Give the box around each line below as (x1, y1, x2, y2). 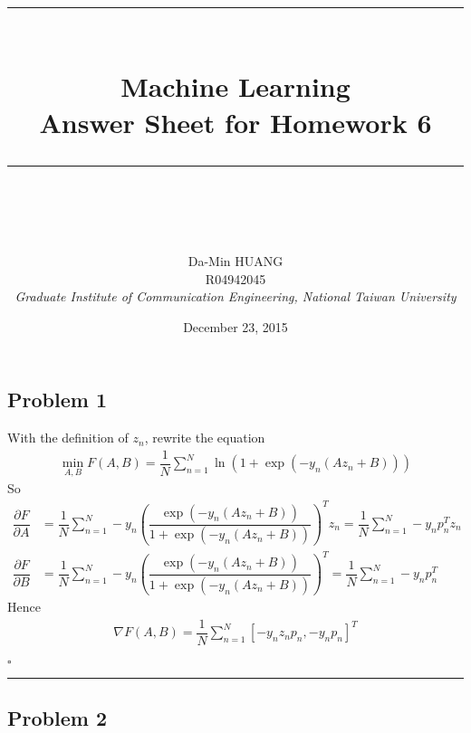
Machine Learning (120, 68, 351, 105)
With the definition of (7, 428, 129, 447)
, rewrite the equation (144, 428, 265, 447)
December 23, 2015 (183, 317, 288, 336)
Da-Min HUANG (187, 251, 284, 270)
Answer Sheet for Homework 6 (39, 103, 432, 140)
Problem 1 (7, 386, 107, 414)
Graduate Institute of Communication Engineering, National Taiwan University (14, 287, 457, 306)
